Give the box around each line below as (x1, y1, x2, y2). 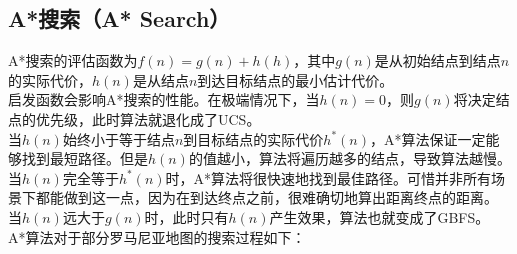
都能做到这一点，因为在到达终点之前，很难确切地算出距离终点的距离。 (35, 187, 498, 208)
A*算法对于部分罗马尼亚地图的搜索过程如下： (8, 226, 306, 247)
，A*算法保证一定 (370, 128, 486, 149)
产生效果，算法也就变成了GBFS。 (269, 206, 490, 227)
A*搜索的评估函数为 (8, 50, 138, 71)
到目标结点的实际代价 (183, 128, 324, 149)
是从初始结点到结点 (374, 50, 501, 71)
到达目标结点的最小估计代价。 (197, 69, 394, 90)
